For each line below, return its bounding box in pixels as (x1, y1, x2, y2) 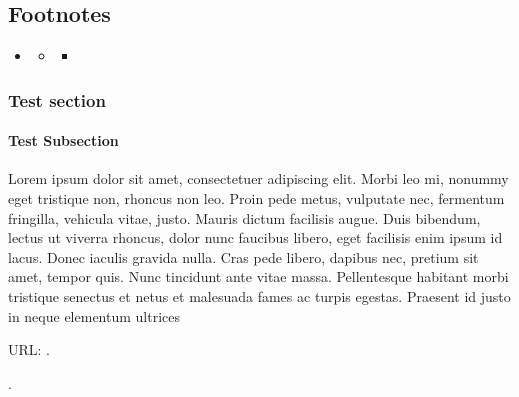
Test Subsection (8, 130, 119, 151)
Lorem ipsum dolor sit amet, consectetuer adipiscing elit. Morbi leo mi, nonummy (8, 168, 509, 189)
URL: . (8, 339, 50, 360)
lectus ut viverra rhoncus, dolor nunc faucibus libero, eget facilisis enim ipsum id (8, 227, 503, 248)
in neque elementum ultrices (8, 305, 180, 326)
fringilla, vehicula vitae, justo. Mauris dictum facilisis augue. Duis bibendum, (8, 207, 481, 228)
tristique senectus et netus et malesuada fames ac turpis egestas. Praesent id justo (8, 286, 511, 306)
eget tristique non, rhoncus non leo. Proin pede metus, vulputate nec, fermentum (8, 188, 505, 209)
